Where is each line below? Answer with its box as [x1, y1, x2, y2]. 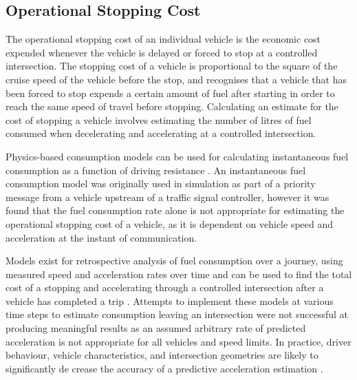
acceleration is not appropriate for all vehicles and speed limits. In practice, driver [6, 334, 351, 348]
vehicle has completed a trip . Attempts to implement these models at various [6, 293, 334, 308]
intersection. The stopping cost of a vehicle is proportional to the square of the [6, 59, 338, 73]
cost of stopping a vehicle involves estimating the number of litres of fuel [6, 112, 312, 127]
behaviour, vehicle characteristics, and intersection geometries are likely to [6, 348, 318, 362]
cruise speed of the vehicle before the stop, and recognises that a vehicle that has [6, 72, 347, 86]
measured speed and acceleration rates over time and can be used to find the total [6, 266, 352, 281]
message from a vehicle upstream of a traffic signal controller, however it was [6, 189, 329, 204]
